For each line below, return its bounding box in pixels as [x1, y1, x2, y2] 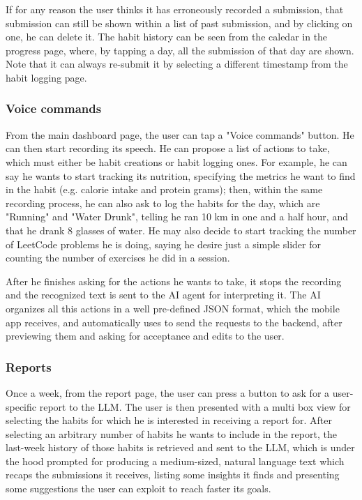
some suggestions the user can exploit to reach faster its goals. [6, 481, 271, 496]
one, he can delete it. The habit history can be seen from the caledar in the [6, 29, 328, 44]
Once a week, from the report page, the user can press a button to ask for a [6, 385, 330, 400]
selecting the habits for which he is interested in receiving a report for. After [6, 413, 333, 427]
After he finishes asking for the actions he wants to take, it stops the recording [6, 273, 342, 288]
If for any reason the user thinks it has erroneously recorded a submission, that [6, 2, 344, 16]
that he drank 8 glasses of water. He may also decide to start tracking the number [6, 222, 356, 237]
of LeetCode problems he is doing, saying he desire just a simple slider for [6, 236, 321, 251]
